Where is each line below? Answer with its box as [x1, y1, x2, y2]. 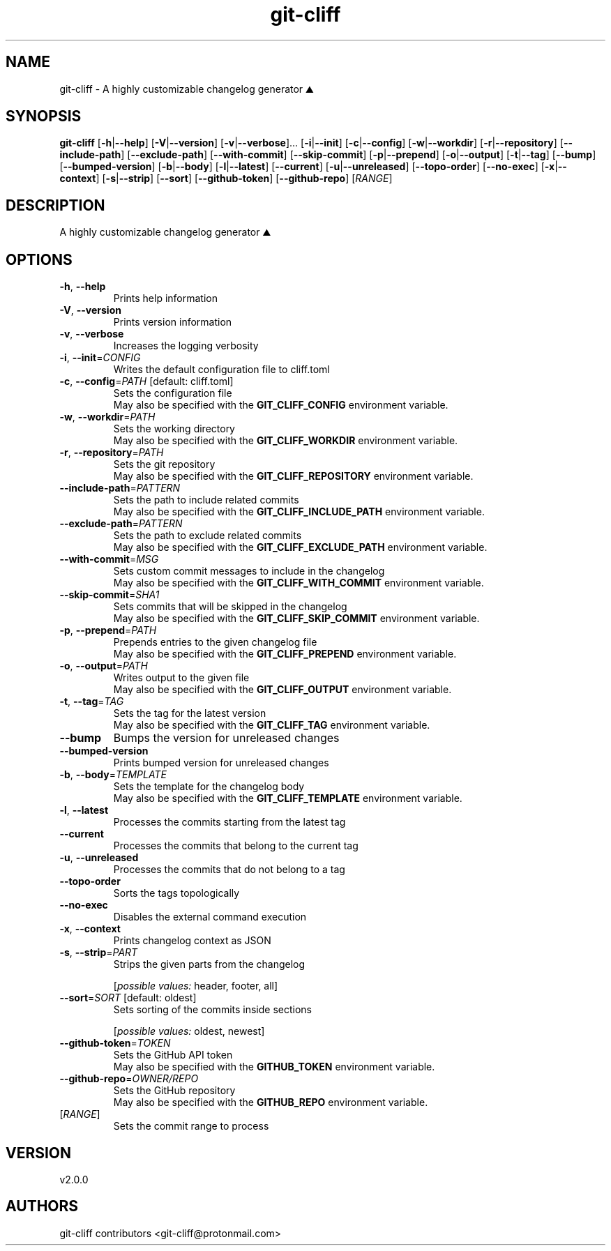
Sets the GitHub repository [113, 1084, 236, 1097]
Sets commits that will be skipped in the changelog [113, 600, 347, 613]
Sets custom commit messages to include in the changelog [113, 565, 385, 577]
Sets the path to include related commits [113, 494, 299, 506]
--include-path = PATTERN [59, 482, 181, 494]
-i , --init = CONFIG [59, 351, 141, 364]
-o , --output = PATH [59, 660, 148, 672]
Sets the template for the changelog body [113, 780, 305, 793]
